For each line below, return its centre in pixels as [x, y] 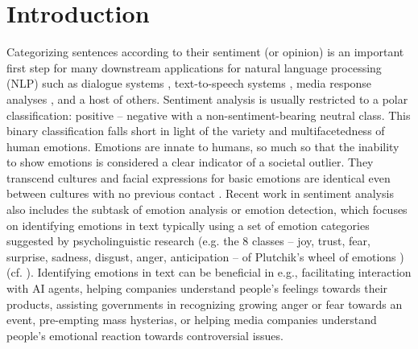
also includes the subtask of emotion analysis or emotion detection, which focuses [207, 209]
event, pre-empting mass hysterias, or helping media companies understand [192, 320]
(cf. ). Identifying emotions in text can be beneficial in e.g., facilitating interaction [209, 272]
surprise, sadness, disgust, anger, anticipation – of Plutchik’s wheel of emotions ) [205, 256]
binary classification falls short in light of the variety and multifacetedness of [196, 131]
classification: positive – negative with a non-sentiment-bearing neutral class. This [209, 115]
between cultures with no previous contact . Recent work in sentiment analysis [200, 193]
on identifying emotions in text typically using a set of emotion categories [188, 225]
